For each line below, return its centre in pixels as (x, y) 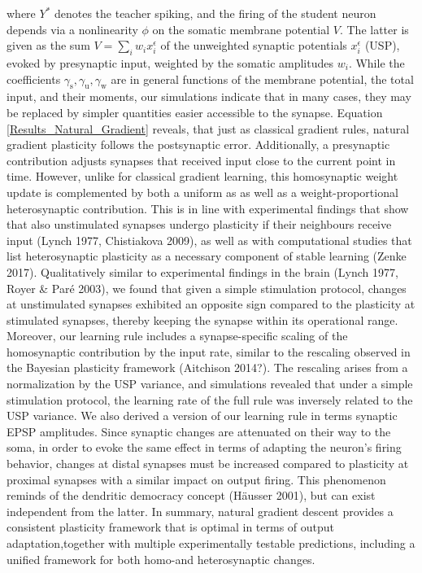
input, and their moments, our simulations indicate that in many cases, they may (209, 96)
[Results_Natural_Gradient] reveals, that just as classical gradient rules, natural (208, 128)
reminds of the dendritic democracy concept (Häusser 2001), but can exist (191, 495)
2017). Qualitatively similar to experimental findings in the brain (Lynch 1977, (202, 271)
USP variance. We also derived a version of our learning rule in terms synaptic (202, 416)
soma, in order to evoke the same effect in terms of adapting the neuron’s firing (204, 447)
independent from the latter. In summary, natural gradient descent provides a (200, 511)
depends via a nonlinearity (72, 29)
